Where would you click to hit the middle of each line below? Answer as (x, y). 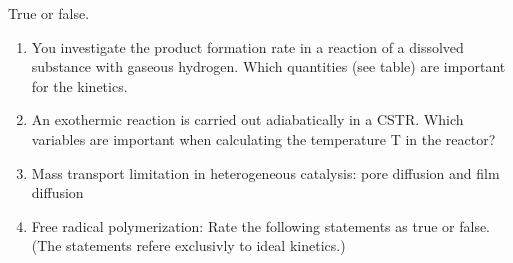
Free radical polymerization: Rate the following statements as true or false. (261, 225)
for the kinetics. (79, 85)
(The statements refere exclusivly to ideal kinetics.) (188, 245)
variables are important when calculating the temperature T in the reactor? (263, 138)
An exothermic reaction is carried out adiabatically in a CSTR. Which (247, 119)
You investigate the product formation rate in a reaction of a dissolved (247, 46)
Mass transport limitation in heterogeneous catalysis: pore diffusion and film (265, 172)
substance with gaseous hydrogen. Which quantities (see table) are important (268, 66)
